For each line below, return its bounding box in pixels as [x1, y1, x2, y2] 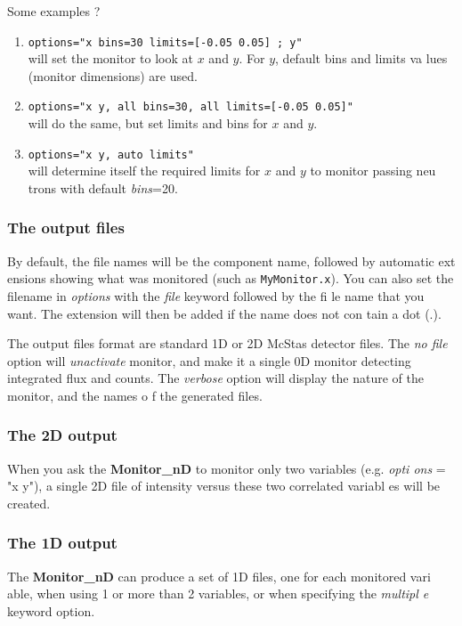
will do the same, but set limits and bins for [28, 114, 268, 133]
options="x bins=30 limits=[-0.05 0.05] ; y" [28, 36, 303, 49]
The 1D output [7, 532, 118, 554]
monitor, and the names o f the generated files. [7, 386, 263, 404]
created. [7, 493, 51, 512]
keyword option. [7, 601, 95, 620]
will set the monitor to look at [28, 49, 194, 68]
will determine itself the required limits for [28, 161, 261, 180]
